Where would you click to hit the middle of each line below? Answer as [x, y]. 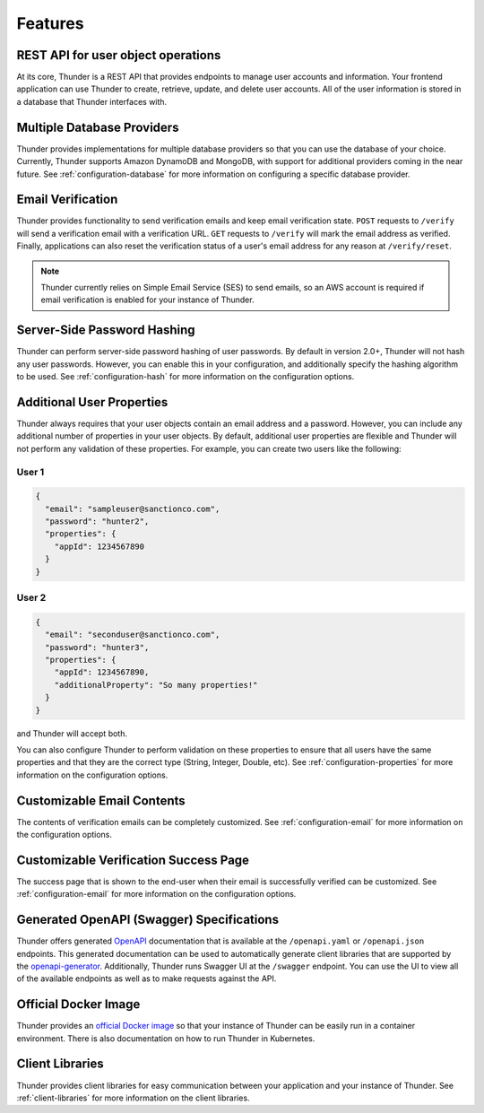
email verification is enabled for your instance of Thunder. [147, 300]
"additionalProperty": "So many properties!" [156, 685]
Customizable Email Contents [101, 800]
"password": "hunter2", [97, 522]
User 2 [31, 598]
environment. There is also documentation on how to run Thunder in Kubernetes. [166, 1038]
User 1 [30, 472]
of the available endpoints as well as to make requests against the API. [147, 978]
